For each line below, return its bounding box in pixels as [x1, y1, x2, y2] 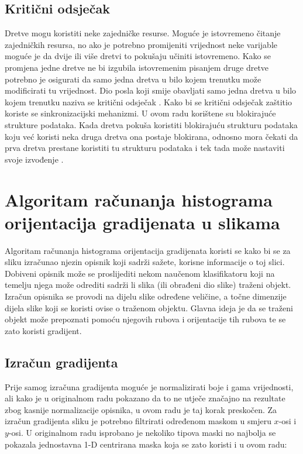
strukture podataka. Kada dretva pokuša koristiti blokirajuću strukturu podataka [5, 118, 298, 130]
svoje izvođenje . [5, 153, 64, 165]
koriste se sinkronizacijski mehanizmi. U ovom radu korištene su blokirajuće [5, 107, 276, 119]
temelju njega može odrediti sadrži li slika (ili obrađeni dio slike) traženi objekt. [5, 278, 291, 291]
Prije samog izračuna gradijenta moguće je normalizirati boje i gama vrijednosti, [5, 380, 294, 393]
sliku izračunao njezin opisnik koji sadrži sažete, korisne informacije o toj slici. [5, 256, 285, 268]
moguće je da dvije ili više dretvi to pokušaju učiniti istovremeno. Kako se [5, 50, 271, 62]
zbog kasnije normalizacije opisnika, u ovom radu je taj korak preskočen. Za [5, 403, 277, 415]
